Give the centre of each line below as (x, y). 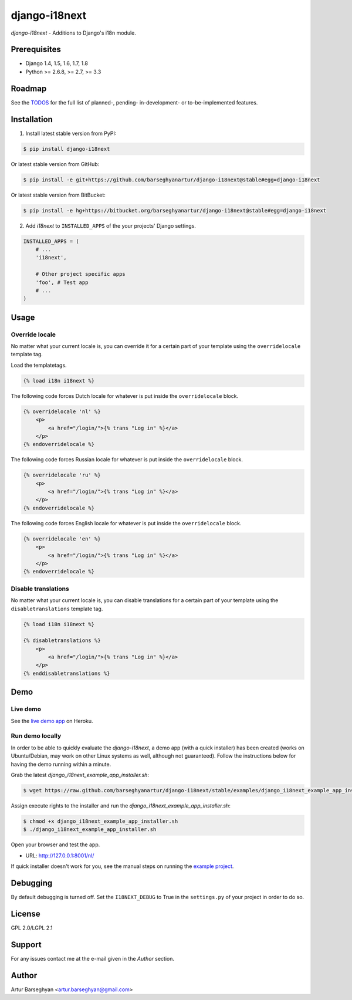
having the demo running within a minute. (61, 764)
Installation (32, 119)
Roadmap (29, 88)
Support (26, 945)
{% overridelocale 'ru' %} (62, 475)
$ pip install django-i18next (67, 149)
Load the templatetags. (39, 365)
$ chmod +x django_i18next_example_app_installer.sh (101, 821)
